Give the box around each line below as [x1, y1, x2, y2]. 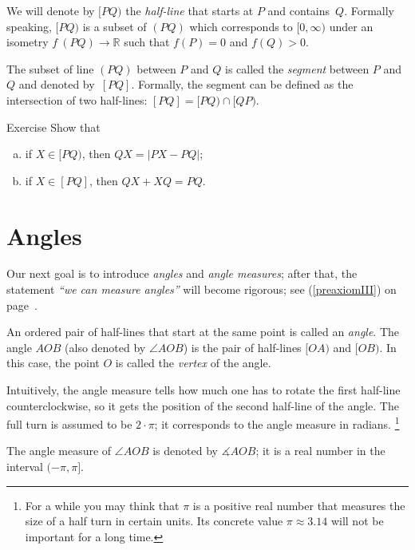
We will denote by [6, 2, 95, 18]
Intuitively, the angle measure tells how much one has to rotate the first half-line [6, 382, 401, 398]
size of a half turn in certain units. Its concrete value [25, 512, 283, 529]
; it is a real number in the [255, 442, 385, 459]
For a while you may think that [25, 497, 180, 513]
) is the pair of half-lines [183, 338, 302, 355]
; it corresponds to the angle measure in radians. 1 [154, 413, 400, 432]
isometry [6, 34, 49, 50]
